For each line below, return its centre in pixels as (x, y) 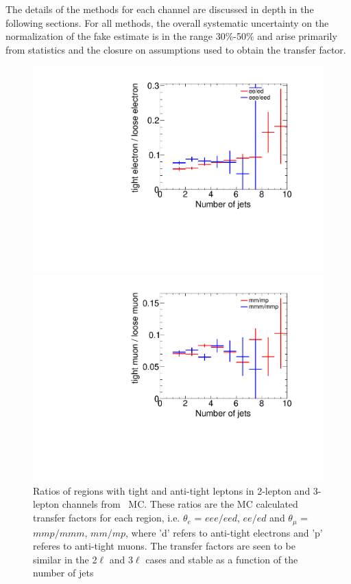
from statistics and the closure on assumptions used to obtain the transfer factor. (176, 49)
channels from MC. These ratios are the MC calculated (180, 504)
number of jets (63, 573)
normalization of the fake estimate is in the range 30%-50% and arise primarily (171, 36)
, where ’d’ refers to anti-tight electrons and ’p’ (224, 532)
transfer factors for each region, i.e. (107, 518)
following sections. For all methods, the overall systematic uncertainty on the (167, 22)
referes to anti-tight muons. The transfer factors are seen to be (164, 546)
